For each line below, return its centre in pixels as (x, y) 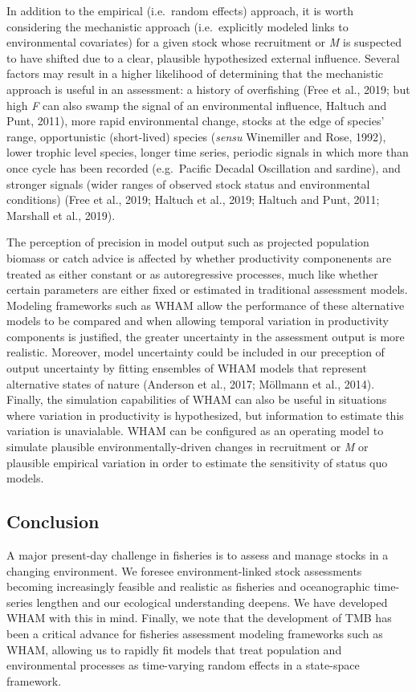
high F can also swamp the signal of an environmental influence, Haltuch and (197, 105)
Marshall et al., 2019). (61, 215)
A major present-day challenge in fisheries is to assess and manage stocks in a (198, 555)
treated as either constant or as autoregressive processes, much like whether (192, 273)
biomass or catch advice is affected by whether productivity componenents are (199, 257)
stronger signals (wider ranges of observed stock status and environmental (188, 183)
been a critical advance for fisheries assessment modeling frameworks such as (195, 633)
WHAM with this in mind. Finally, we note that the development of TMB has (199, 618)
